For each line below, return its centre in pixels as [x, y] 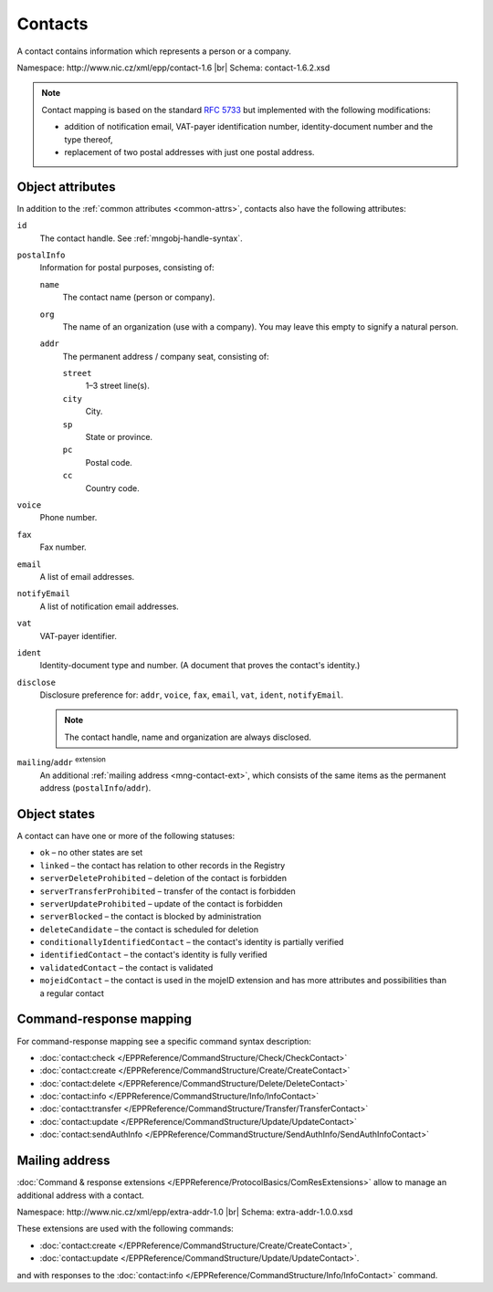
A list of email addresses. [87, 576]
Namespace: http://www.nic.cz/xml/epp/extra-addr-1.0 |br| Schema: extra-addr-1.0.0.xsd [185, 1212]
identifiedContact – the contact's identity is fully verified [154, 955]
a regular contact [72, 993]
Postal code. [109, 462]
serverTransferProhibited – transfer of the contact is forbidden [168, 891]
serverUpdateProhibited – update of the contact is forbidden [161, 903]
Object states [56, 814]
